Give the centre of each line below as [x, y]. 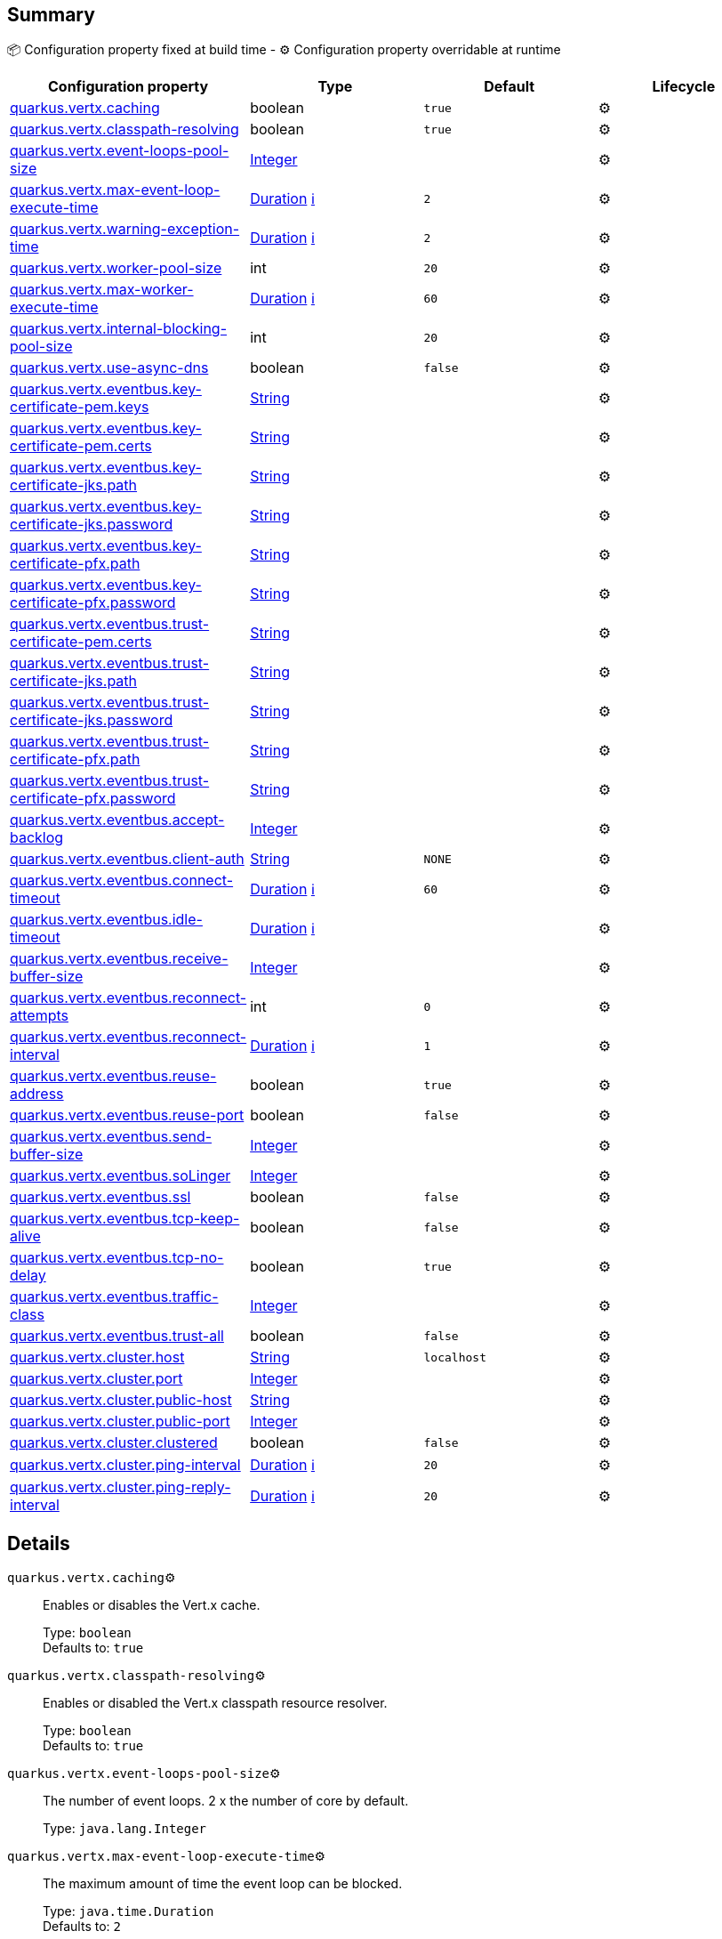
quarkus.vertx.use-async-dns [109, 368]
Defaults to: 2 [82, 1927]
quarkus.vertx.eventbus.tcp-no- [117, 1258]
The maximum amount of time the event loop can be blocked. [223, 1884]
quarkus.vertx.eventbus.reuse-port [127, 1115]
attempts [39, 1016]
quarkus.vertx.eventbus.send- [111, 1137]
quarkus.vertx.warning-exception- [125, 229]
